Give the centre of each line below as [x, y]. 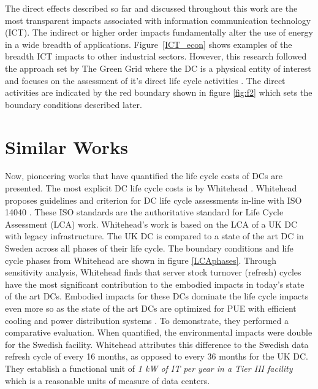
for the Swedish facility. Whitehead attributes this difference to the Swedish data [157, 344]
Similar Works [66, 146]
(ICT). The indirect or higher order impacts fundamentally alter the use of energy [159, 32]
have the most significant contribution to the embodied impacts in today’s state [155, 284]
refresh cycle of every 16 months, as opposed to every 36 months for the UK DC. [157, 356]
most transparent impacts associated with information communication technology [158, 20]
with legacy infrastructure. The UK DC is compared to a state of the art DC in [154, 236]
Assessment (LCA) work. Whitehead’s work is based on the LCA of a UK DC [151, 224]
